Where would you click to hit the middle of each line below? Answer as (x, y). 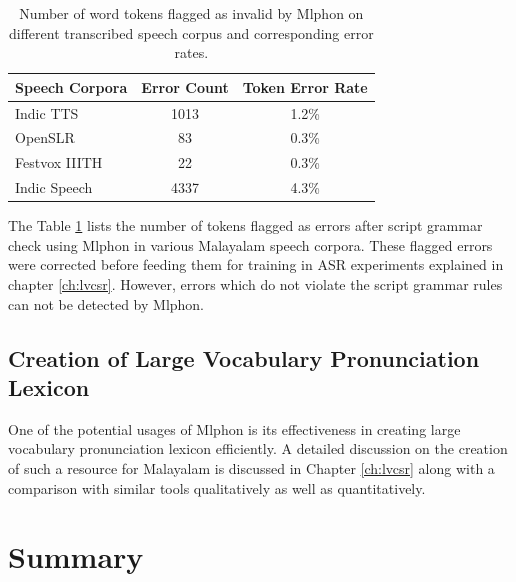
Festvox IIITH (59, 162)
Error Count (185, 86)
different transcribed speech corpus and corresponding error (191, 32)
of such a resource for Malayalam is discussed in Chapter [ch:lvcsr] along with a (251, 468)
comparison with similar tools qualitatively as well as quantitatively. (217, 487)
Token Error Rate (305, 86)
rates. (191, 52)
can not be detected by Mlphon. (106, 303)
